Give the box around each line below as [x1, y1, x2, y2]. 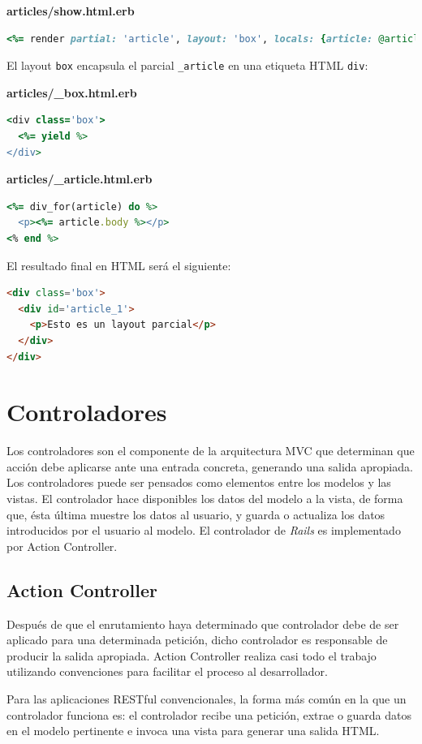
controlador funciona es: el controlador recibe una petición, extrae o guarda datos [6, 706, 412, 723]
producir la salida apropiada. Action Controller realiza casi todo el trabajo [6, 647, 377, 664]
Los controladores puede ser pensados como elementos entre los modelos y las [6, 474, 391, 491]
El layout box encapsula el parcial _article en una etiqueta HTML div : [6, 57, 368, 74]
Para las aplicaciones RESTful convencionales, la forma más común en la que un [6, 690, 407, 707]
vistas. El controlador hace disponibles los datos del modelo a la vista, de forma [6, 490, 403, 507]
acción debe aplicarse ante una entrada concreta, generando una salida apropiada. [6, 458, 413, 475]
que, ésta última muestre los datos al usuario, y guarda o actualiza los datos [6, 505, 385, 523]
